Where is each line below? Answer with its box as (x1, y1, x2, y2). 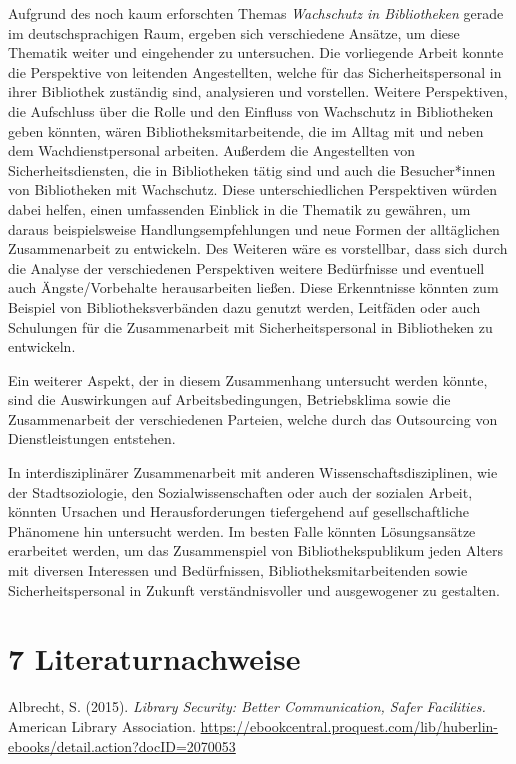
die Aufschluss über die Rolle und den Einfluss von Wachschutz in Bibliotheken (8, 100, 494, 121)
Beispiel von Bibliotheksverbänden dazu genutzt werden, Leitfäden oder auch (8, 296, 481, 317)
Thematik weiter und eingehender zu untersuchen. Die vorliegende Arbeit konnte (8, 42, 504, 63)
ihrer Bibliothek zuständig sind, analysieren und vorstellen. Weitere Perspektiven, (8, 81, 508, 102)
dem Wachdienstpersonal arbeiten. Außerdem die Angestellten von (8, 140, 416, 161)
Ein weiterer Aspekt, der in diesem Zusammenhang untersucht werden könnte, (8, 369, 488, 390)
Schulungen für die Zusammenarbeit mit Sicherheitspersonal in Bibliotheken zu (8, 316, 493, 337)
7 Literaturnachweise (8, 638, 301, 679)
